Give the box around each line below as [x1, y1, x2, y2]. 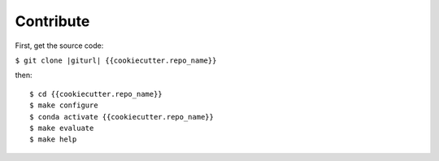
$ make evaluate [29, 123, 94, 133]
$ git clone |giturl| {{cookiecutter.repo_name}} [15, 55, 217, 65]
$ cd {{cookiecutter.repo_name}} [29, 89, 163, 98]
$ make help [29, 135, 77, 144]
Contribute [15, 12, 90, 30]
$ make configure [29, 101, 98, 110]
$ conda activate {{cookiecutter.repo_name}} [29, 112, 215, 121]
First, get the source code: [15, 41, 104, 50]
